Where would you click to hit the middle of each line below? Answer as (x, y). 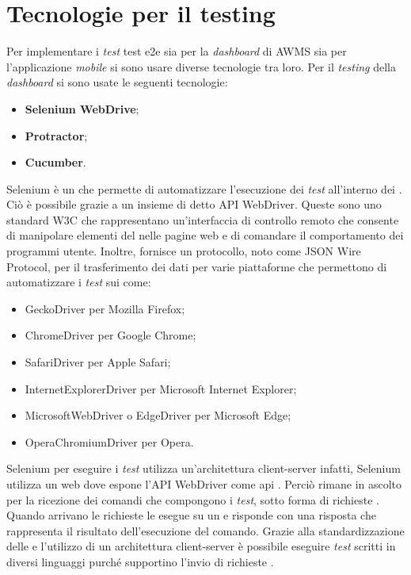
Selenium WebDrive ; (82, 108)
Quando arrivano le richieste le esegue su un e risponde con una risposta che (191, 515)
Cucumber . (55, 162)
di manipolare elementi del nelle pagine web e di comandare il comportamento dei (205, 235)
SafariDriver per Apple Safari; (98, 362)
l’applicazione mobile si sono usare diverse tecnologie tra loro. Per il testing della (201, 66)
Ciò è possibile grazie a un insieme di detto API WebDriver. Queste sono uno (194, 204)
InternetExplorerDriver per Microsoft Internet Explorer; (161, 388)
